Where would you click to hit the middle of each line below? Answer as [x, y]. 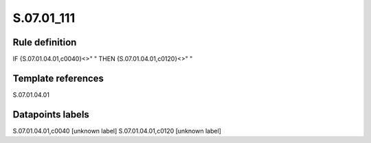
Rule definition [45, 42]
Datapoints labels [51, 114]
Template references [58, 78]
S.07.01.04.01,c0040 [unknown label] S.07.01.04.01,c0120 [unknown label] [117, 131]
